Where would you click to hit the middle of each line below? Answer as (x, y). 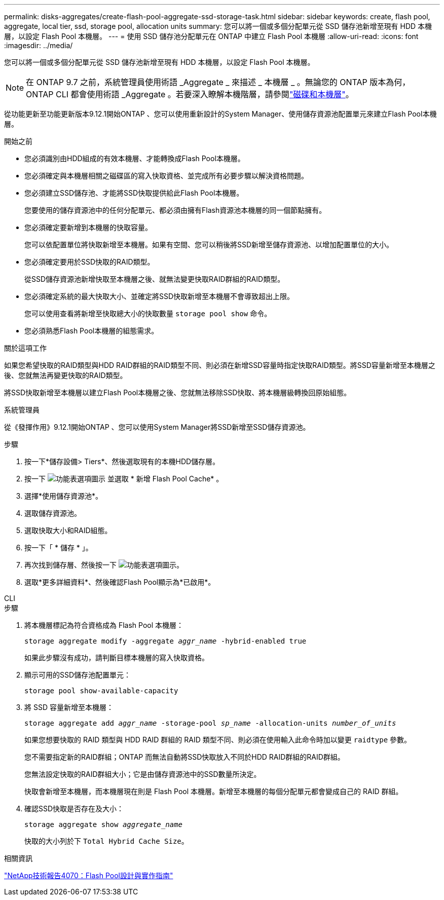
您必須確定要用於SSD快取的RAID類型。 (89, 262)
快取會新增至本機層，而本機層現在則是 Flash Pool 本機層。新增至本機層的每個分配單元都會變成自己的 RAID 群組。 (214, 791)
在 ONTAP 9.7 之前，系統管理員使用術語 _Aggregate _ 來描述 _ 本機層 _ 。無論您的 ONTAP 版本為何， (218, 82)
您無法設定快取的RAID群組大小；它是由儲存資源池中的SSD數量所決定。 (143, 774)
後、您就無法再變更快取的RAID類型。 (66, 375)
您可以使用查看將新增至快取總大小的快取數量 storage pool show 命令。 (148, 313)
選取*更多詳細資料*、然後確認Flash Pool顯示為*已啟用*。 (120, 582)
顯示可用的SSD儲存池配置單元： (78, 675)
